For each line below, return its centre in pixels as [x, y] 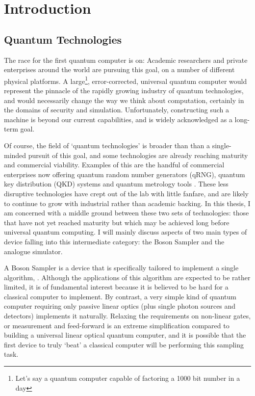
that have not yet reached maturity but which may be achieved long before [117, 222]
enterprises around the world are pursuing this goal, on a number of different [119, 69]
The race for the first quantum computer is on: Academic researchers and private [126, 60]
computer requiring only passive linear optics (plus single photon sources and [120, 306]
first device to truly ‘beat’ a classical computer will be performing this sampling [124, 344]
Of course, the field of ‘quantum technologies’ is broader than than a [107, 145]
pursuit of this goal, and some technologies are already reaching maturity [138, 155]
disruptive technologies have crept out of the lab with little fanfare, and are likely [126, 193]
